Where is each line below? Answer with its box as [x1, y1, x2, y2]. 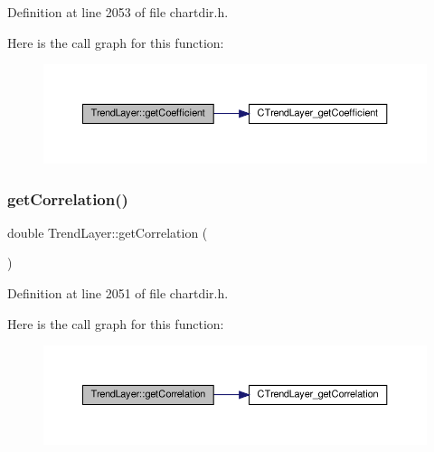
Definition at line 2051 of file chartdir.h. [7, 283, 229, 302]
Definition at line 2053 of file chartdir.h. [7, 3, 229, 21]
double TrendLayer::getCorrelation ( [7, 222, 208, 241]
